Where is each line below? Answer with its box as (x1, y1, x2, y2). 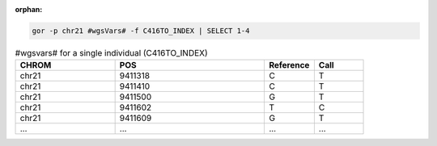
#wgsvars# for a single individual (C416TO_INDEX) (15, 48, 208, 59)
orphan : (15, 5, 43, 14)
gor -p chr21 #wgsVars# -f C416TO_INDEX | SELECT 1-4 (32, 26, 250, 35)
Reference (268, 60, 310, 71)
